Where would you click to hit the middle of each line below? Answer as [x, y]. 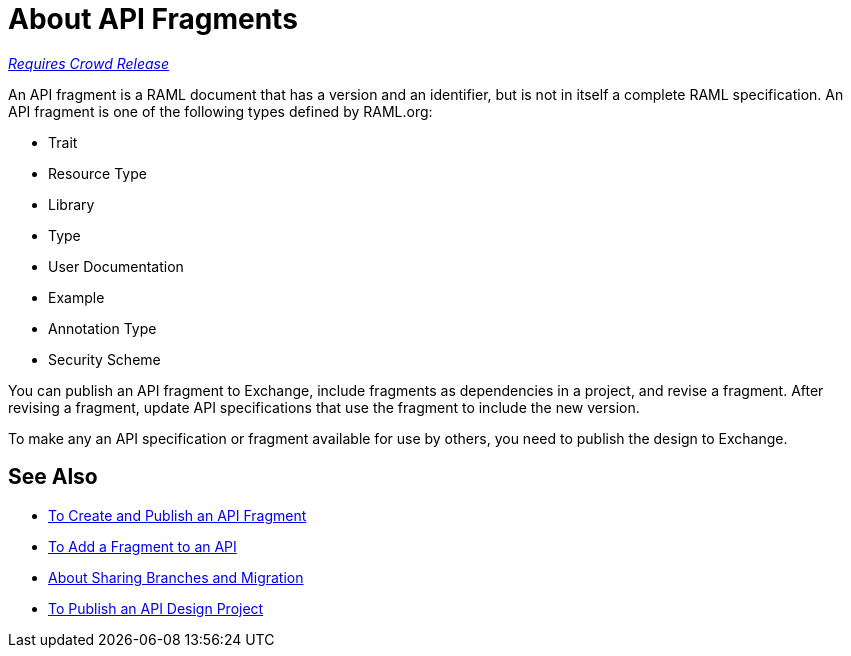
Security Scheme [104, 359]
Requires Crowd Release [89, 63]
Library [71, 204]
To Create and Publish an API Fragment [177, 515]
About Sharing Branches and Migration [176, 577]
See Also [53, 477]
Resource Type [97, 173]
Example [76, 297]
